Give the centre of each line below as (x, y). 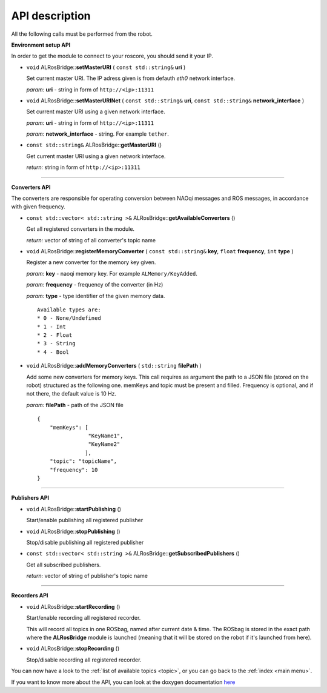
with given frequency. (38, 207)
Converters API (31, 187)
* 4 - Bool (53, 352)
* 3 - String (56, 343)
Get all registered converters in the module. (81, 229)
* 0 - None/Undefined (69, 318)
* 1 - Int (51, 327)
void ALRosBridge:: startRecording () (73, 606)
